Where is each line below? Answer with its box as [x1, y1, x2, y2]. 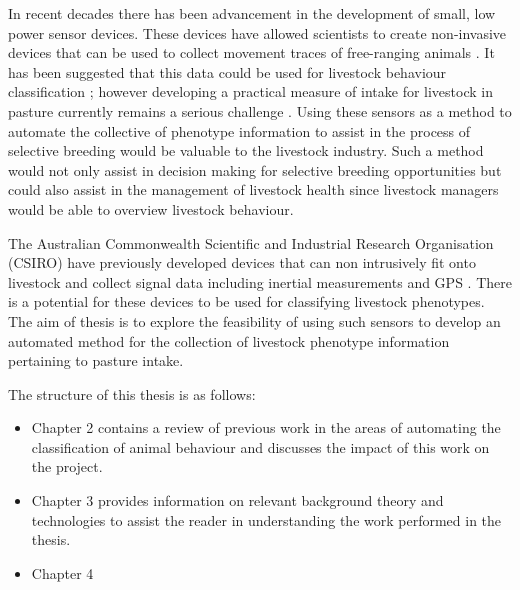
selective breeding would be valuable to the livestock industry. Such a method [8, 140, 484, 161]
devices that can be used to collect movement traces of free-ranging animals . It [8, 42, 495, 63]
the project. [31, 456, 103, 477]
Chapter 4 [31, 562, 94, 583]
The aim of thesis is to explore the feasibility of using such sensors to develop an [8, 310, 501, 331]
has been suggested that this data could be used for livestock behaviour [8, 61, 447, 82]
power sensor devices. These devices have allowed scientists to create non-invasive [8, 22, 507, 43]
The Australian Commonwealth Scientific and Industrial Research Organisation [8, 232, 494, 253]
